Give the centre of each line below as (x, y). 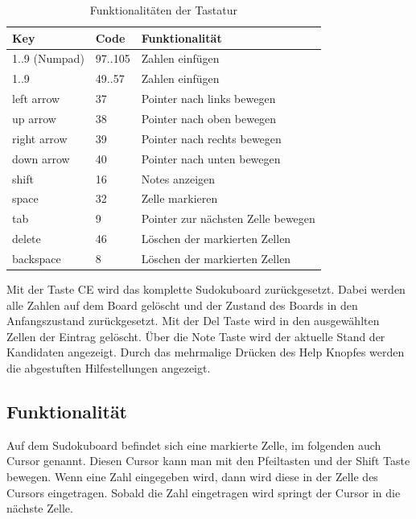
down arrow (41, 158)
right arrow (40, 138)
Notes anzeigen (178, 178)
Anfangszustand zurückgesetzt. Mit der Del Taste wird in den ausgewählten (193, 321)
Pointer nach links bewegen (208, 99)
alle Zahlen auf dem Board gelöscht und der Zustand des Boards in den (182, 305)
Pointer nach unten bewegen (211, 158)
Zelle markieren (179, 198)
